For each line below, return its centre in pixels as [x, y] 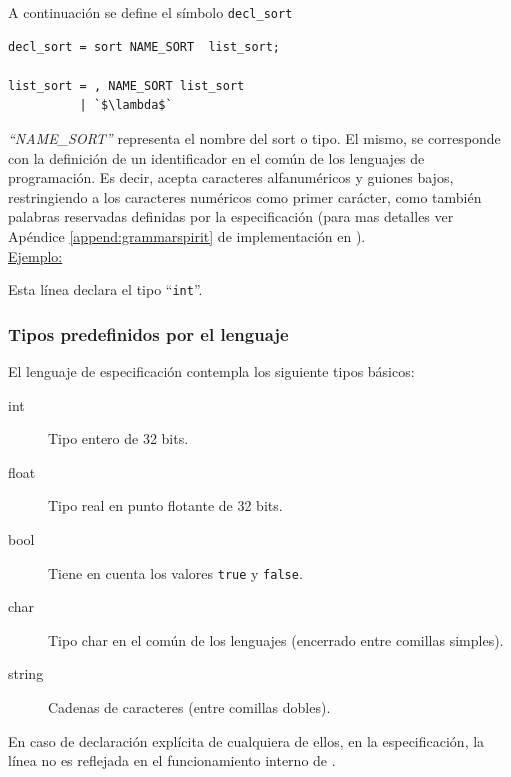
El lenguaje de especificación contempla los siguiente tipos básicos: [211, 371]
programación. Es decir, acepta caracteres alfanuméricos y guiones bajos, [231, 177]
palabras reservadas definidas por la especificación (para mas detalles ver [231, 216]
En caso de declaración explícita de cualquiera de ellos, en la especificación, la [246, 740]
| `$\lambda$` [126, 105]
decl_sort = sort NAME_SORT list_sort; [144, 46]
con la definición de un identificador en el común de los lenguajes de [216, 157]
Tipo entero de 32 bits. [118, 438]
